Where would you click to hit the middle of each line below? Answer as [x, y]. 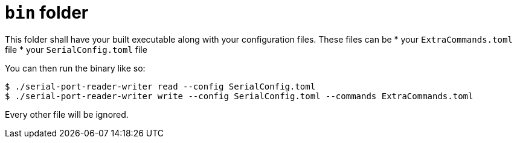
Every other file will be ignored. [67, 114]
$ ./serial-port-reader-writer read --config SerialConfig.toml [160, 86]
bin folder [47, 13]
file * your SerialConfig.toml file [76, 49]
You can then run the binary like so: [75, 68]
